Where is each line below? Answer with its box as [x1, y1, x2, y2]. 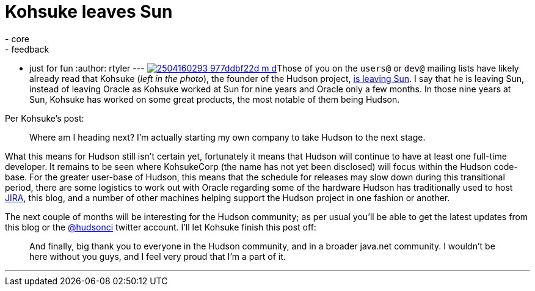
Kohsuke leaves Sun [5, 1, 173, 22]
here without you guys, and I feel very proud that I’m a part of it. [29, 251, 286, 262]
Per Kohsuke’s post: [5, 112, 84, 123]
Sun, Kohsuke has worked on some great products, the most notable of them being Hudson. [29, 94, 400, 105]
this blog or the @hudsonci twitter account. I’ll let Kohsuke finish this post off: [5, 221, 316, 232]
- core [5, 33, 29, 44]
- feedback [5, 43, 49, 54]
